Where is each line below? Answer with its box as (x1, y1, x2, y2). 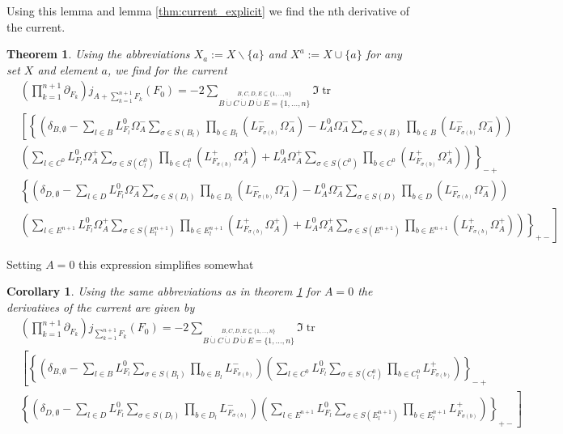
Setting (6, 255, 42, 272)
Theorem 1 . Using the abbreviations (6, 45, 190, 62)
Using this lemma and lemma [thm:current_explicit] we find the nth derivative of (6, 2, 410, 19)
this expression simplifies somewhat (78, 255, 254, 272)
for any (366, 45, 402, 62)
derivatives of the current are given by (6, 298, 195, 315)
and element (37, 61, 98, 78)
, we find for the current (107, 61, 227, 78)
